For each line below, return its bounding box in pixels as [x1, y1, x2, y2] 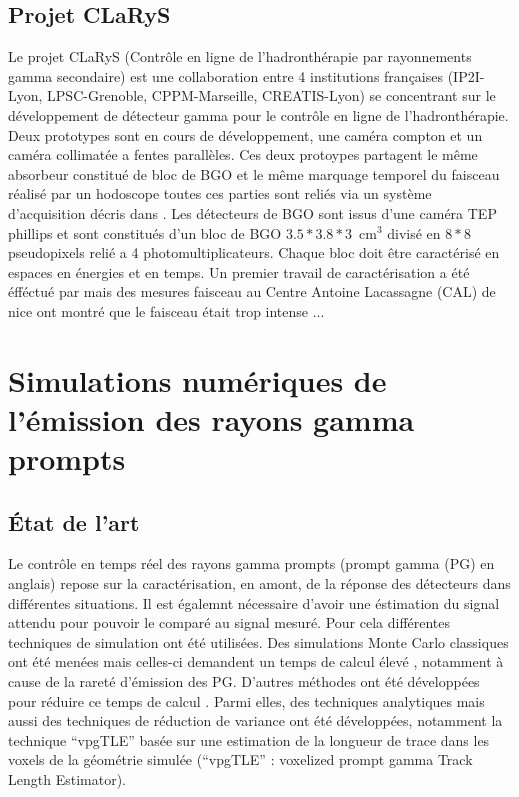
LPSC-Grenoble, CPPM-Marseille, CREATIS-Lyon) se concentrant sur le [47, 85, 496, 106]
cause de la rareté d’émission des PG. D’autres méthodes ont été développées [8, 671, 480, 692]
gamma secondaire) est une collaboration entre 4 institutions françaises [8, 65, 443, 86]
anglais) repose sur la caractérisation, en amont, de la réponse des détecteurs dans [8, 573, 511, 594]
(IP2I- [447, 65, 485, 86]
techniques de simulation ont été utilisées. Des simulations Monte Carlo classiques [8, 631, 509, 652]
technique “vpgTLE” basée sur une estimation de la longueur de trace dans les [8, 729, 490, 750]
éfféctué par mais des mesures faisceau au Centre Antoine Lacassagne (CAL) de [8, 281, 496, 302]
